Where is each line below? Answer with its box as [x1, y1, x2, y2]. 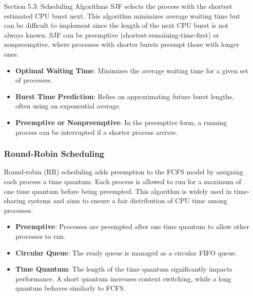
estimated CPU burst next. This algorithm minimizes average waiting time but [4, 10, 240, 21]
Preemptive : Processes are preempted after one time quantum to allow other [15, 221, 250, 232]
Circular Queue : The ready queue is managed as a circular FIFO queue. [15, 247, 237, 257]
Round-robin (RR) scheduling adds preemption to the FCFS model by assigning [4, 167, 244, 177]
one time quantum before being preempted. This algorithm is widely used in [4, 186, 232, 196]
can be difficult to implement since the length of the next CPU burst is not [4, 20, 229, 30]
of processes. [15, 75, 53, 85]
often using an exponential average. [15, 101, 121, 111]
